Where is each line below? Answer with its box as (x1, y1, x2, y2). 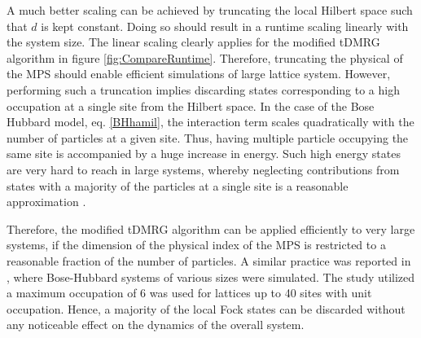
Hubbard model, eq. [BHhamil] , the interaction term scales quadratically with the (7, 113, 414, 130)
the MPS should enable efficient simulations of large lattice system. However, (7, 65, 391, 82)
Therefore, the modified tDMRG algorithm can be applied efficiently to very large (7, 220, 415, 237)
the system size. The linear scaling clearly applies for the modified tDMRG (7, 33, 380, 50)
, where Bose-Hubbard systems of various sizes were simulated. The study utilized (7, 268, 415, 285)
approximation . (7, 193, 86, 210)
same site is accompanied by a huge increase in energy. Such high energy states (7, 145, 401, 162)
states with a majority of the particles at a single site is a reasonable (7, 177, 349, 194)
